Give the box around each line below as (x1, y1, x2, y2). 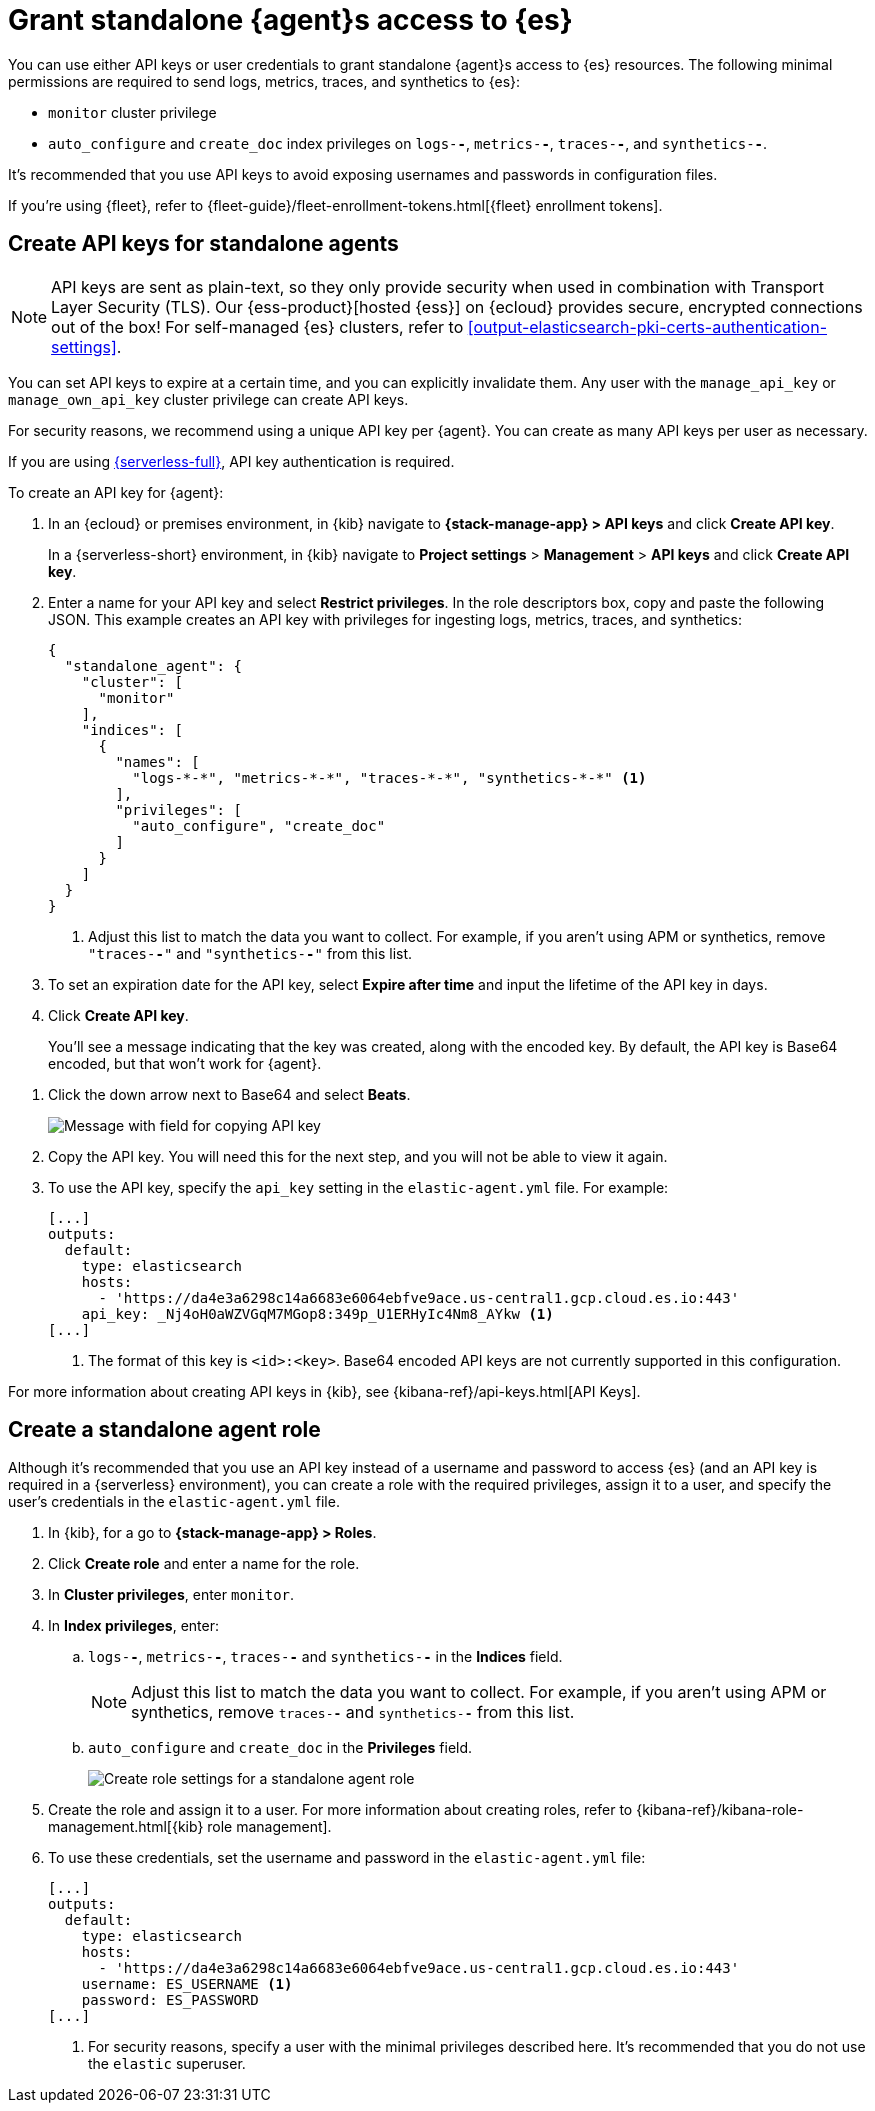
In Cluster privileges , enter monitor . (48, 1586, 295, 1604)
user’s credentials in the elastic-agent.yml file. (8, 1493, 340, 1511)
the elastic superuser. (88, 2055, 246, 2073)
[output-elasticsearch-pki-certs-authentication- (467, 316, 828, 337)
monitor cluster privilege (48, 103, 217, 121)
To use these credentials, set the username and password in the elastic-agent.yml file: (48, 1849, 646, 1867)
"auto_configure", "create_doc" (132, 817, 386, 834)
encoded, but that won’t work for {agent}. (48, 1054, 322, 1072)
